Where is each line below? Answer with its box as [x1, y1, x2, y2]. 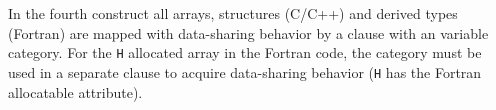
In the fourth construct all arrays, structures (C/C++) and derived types [8, 3, 458, 23]
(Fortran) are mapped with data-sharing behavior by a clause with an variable [8, 22, 489, 43]
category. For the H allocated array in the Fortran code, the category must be [8, 42, 482, 63]
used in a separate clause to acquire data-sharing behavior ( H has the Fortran [8, 61, 482, 82]
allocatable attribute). [8, 81, 143, 102]
